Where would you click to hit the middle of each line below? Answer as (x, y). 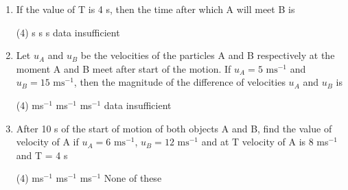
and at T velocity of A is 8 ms (265, 142)
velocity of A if (47, 142)
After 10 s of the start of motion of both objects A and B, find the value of (174, 128)
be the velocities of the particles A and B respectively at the (208, 55)
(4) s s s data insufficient (68, 32)
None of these (133, 178)
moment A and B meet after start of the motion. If (124, 68)
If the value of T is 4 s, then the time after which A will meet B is (155, 9)
